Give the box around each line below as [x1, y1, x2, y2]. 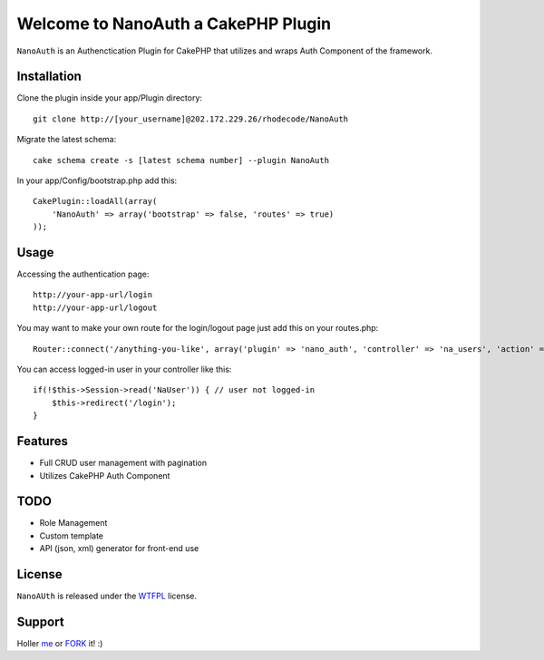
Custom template [39, 530, 104, 541]
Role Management [39, 518, 108, 529]
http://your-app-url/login [33, 290, 153, 300]
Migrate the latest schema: [16, 134, 117, 145]
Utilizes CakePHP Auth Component [39, 470, 170, 480]
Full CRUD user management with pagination [39, 458, 208, 469]
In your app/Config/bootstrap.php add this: [16, 175, 178, 186]
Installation [16, 69, 82, 84]
